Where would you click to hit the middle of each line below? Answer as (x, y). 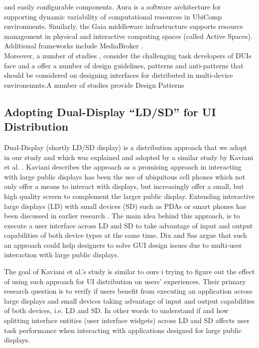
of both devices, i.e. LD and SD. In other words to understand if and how (116, 310)
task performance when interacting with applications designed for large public (123, 330)
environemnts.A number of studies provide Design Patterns (94, 85)
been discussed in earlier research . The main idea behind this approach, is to (122, 216)
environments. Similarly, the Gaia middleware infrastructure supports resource (124, 26)
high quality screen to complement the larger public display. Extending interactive (129, 196)
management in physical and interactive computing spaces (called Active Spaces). (128, 36)
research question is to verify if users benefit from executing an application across (128, 291)
